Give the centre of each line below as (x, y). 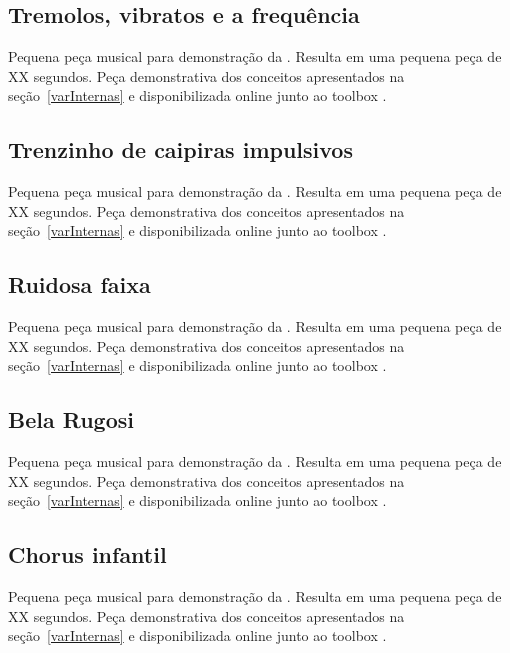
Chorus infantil (87, 554)
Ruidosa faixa (79, 284)
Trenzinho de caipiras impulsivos (180, 149)
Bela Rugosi (71, 419)
